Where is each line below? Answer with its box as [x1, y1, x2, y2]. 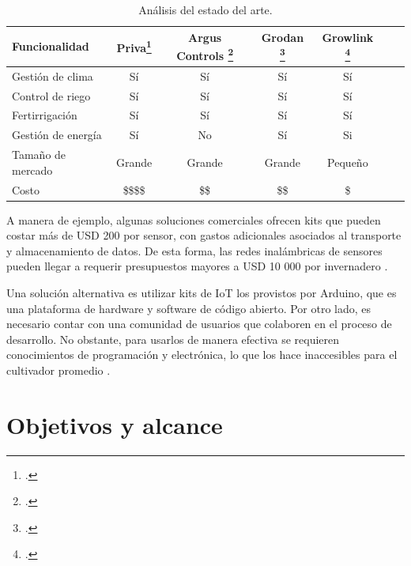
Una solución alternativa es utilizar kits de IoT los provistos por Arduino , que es [6, 284, 397, 300]
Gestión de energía [12, 126, 102, 143]
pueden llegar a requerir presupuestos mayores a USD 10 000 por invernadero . [6, 258, 388, 274]
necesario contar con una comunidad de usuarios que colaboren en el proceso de [6, 315, 392, 332]
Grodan [261, 28, 304, 45]
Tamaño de [12, 146, 66, 163]
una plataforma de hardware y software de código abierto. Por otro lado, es [6, 300, 371, 316]
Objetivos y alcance [6, 408, 223, 440]
